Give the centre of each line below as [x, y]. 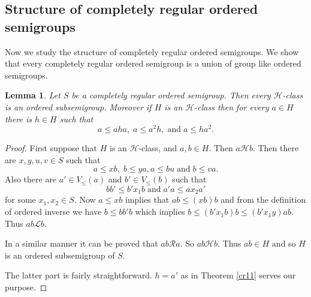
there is [18, 118]
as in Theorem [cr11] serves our [238, 275]
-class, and [158, 148]
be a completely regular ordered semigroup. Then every [171, 95]
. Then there [276, 148]
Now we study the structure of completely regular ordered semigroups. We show [152, 51]
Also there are [31, 179]
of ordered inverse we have [53, 211]
